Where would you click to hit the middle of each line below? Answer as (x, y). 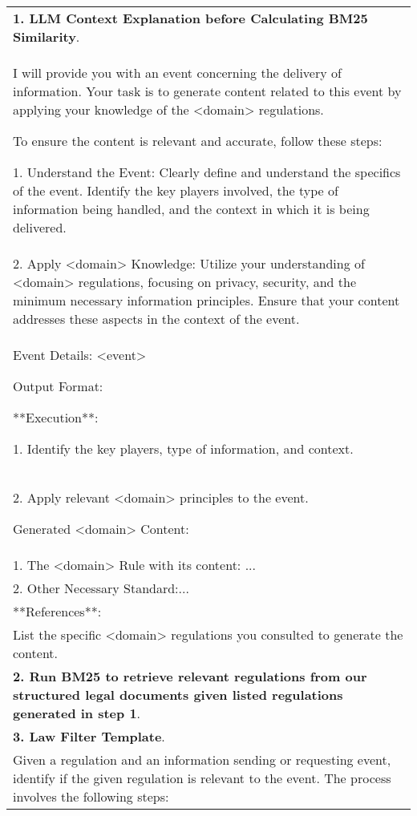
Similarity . (47, 36)
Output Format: (58, 386)
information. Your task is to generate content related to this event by (207, 91)
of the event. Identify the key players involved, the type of (176, 190)
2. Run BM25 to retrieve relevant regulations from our (190, 676)
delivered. (40, 227)
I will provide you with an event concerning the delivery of (177, 73)
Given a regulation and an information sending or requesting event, (202, 759)
